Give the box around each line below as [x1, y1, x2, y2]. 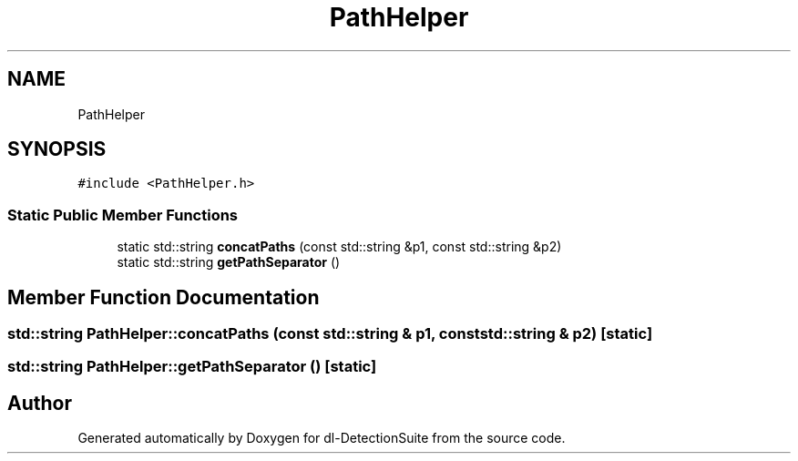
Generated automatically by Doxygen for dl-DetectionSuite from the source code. [77, 430, 566, 446]
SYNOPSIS [7, 138, 107, 161]
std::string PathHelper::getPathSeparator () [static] [7, 357, 377, 376]
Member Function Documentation [7, 285, 320, 309]
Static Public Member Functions [7, 205, 239, 224]
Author [7, 391, 72, 415]
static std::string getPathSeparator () [117, 254, 341, 271]
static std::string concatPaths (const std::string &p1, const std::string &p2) [117, 239, 562, 255]
